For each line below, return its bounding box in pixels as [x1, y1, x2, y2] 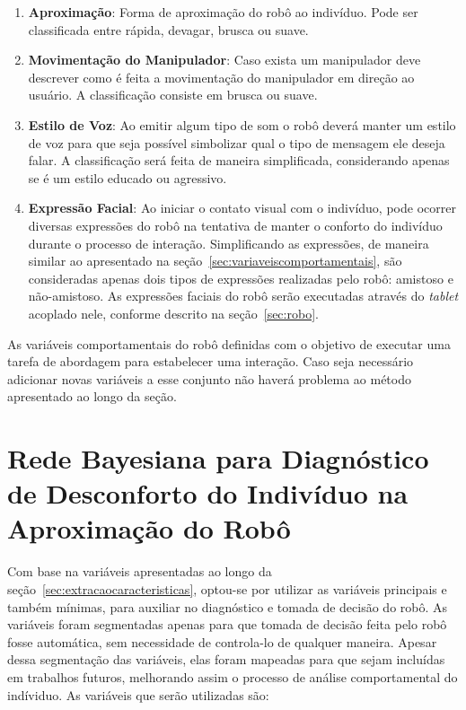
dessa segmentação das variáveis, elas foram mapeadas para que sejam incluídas [7, 650, 445, 669]
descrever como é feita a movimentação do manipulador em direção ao [28, 67, 415, 86]
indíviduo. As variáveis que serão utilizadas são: [7, 685, 269, 704]
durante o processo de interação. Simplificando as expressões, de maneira [28, 233, 429, 252]
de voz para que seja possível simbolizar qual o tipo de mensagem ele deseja [28, 133, 445, 152]
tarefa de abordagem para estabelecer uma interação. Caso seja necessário [7, 352, 414, 371]
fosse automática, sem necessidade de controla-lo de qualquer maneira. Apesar [7, 632, 437, 651]
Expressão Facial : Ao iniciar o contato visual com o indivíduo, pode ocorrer [28, 198, 456, 217]
